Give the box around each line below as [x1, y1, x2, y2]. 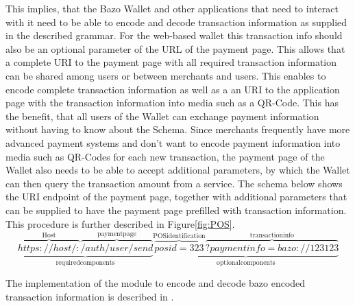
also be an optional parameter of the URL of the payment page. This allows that [5, 41, 345, 56]
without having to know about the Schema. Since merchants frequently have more [5, 122, 350, 137]
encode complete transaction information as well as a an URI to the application [5, 82, 340, 96]
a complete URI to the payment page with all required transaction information [5, 55, 337, 69]
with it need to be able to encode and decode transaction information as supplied [5, 14, 347, 29]
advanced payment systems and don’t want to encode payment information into [5, 135, 341, 150]
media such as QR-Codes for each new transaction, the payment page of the [5, 149, 325, 163]
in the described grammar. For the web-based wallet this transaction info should [5, 28, 343, 43]
